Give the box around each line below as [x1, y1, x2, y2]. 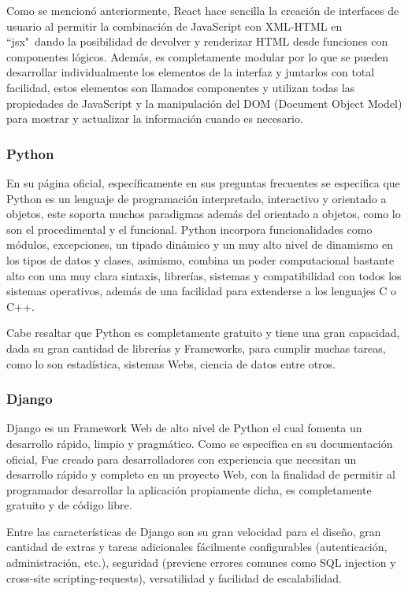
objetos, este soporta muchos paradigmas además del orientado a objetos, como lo [6, 205, 401, 222]
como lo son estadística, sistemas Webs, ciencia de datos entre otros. [6, 355, 336, 372]
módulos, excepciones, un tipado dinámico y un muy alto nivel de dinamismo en [6, 236, 394, 253]
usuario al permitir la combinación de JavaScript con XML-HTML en [6, 17, 343, 34]
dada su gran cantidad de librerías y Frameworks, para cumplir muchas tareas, [6, 339, 386, 356]
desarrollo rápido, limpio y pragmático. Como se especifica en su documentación [6, 435, 393, 451]
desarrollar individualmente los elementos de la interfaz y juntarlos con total [6, 64, 375, 80]
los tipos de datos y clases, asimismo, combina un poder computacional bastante [6, 251, 395, 268]
